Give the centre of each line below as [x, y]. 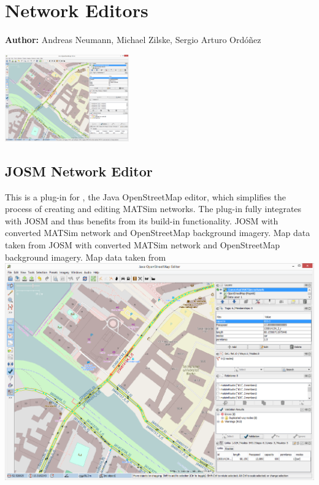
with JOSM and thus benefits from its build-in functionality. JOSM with [142, 220]
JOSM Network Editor [79, 171]
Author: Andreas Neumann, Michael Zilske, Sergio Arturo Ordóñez [133, 40]
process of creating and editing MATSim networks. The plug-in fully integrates [153, 209]
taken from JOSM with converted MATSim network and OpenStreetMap [143, 244]
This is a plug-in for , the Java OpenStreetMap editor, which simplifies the [145, 196]
